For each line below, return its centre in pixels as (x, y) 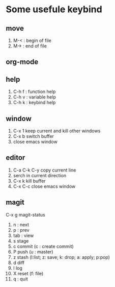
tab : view (23, 235)
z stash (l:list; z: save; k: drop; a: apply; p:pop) (61, 257)
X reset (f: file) (28, 273)
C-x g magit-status (25, 214)
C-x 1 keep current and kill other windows (57, 131)
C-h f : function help (34, 92)
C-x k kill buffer (29, 181)
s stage (21, 241)
